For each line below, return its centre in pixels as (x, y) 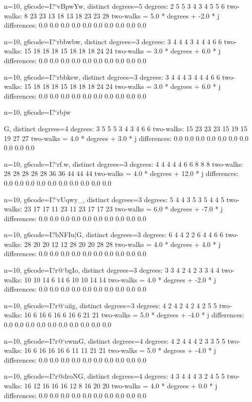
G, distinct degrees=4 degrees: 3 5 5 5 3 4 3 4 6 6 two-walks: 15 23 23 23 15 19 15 (126, 128)
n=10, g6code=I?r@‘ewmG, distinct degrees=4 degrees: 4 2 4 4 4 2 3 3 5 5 (115, 341)
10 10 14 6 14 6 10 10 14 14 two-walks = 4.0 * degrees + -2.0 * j (120, 279)
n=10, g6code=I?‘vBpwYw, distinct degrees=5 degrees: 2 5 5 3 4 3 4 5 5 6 (114, 6)
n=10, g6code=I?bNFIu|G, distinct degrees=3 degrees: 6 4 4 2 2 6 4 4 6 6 (114, 235)
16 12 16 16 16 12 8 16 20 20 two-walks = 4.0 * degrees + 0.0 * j (121, 385)
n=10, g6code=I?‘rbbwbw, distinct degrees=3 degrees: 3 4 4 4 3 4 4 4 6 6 (113, 41)
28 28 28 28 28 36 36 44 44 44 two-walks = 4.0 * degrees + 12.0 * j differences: (121, 173)
